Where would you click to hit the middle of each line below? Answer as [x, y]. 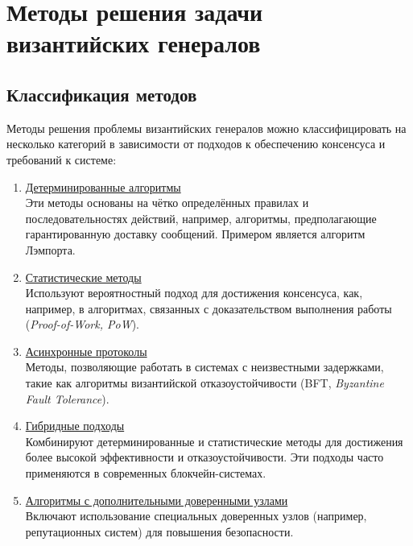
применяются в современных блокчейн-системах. [146, 473]
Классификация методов [102, 94]
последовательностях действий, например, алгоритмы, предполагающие [201, 218]
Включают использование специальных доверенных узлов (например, [196, 516]
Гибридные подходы [75, 426]
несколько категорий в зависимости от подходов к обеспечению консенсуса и [196, 144]
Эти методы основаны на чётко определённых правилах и [167, 203]
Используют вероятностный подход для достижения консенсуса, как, [194, 293]
